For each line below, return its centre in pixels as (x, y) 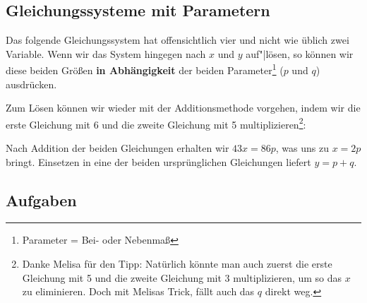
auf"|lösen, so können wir (300, 53)
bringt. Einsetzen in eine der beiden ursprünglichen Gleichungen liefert (158, 161)
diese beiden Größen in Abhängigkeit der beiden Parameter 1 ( (145, 69)
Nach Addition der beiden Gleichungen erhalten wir (118, 148)
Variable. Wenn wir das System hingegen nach (106, 53)
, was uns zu (302, 148)
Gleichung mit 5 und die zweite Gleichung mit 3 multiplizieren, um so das (182, 277)
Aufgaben (41, 200)
